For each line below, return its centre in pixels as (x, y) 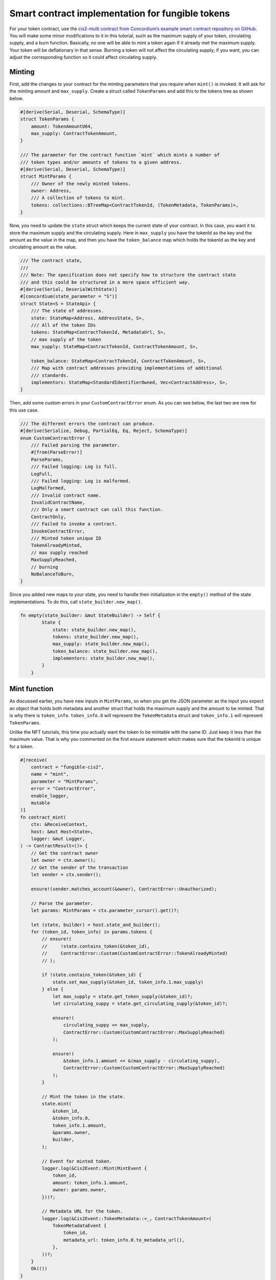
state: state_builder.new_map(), (94, 630)
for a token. (21, 746)
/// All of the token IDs (63, 325)
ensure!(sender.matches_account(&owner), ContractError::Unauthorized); (124, 889)
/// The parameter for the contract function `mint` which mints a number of (120, 155)
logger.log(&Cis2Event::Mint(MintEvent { (94, 1168)
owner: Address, (51, 191)
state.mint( (56, 1104)
